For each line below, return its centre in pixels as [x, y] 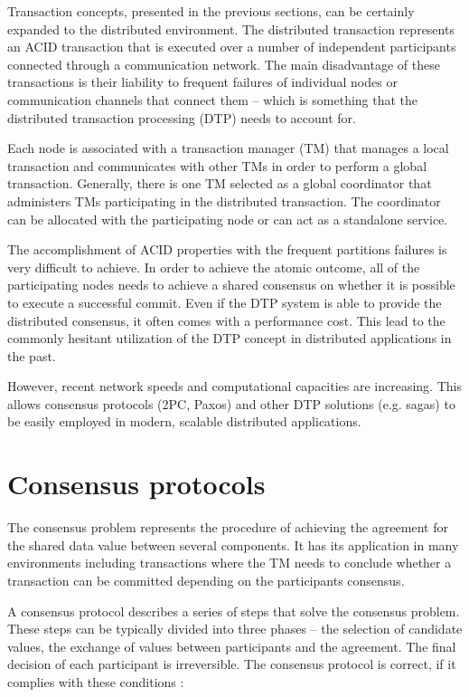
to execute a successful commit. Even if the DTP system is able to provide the [225, 302]
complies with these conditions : [96, 681]
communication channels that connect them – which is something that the [213, 99]
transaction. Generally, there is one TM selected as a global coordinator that [220, 183]
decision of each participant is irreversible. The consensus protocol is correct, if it [232, 664]
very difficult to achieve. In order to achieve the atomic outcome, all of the [214, 267]
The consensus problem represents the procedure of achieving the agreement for [228, 527]
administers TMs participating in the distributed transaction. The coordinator [224, 201]
